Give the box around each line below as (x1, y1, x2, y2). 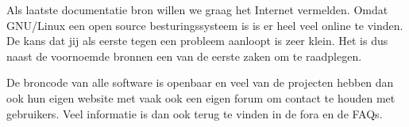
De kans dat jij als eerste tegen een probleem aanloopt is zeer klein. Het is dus (6, 32, 388, 49)
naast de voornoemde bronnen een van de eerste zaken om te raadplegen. (6, 47, 362, 64)
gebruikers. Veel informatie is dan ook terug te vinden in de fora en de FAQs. (6, 105, 383, 121)
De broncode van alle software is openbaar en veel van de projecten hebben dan (6, 74, 394, 91)
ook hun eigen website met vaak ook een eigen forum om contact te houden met (6, 89, 395, 106)
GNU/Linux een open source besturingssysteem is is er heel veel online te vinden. (6, 17, 403, 33)
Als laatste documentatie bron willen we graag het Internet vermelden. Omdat (6, 2, 388, 17)
